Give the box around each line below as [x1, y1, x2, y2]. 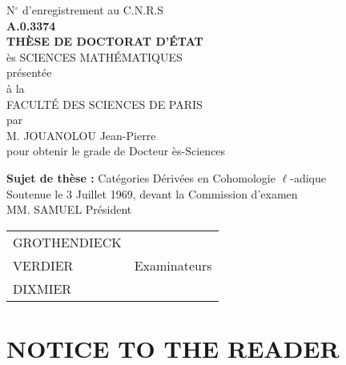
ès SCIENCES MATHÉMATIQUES [6, 48, 183, 65]
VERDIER [13, 255, 74, 275]
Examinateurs [134, 255, 212, 275]
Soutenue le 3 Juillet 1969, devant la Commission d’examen [6, 185, 298, 202]
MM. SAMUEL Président [6, 201, 132, 218]
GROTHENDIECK [13, 232, 122, 251]
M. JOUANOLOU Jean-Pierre [6, 126, 156, 143]
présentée [6, 64, 52, 81]
